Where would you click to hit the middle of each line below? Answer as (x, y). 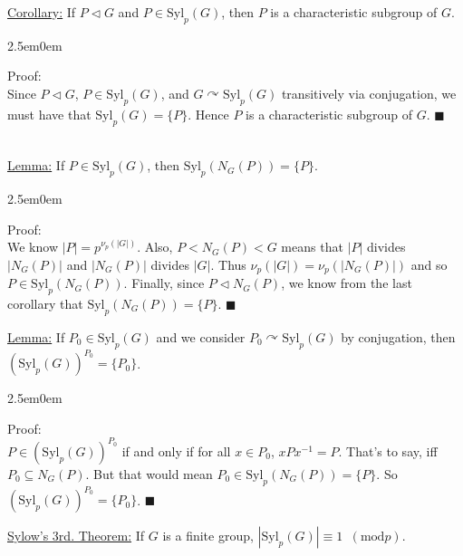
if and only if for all (176, 451)
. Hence (208, 114)
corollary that (45, 303)
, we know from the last (347, 283)
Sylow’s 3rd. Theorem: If (76, 536)
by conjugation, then (398, 336)
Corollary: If (42, 12)
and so (429, 264)
